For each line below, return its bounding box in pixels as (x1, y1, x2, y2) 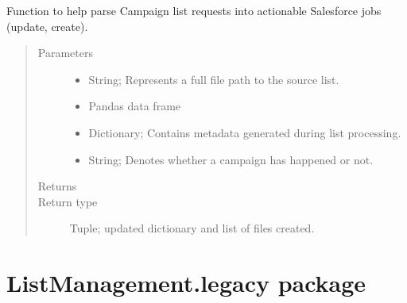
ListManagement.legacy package (6, 267, 366, 299)
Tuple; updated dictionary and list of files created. (69, 220, 315, 236)
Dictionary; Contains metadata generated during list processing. (88, 124, 401, 140)
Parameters (37, 44, 93, 61)
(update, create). (6, 17, 88, 34)
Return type (37, 193, 98, 209)
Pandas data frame (88, 98, 181, 114)
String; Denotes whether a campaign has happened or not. (88, 151, 374, 167)
